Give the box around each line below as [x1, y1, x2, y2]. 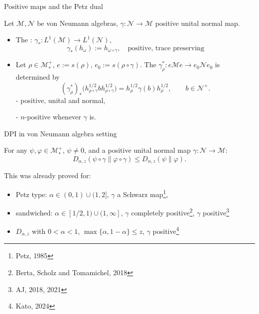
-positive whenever [24, 111, 81, 122]
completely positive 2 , [131, 206, 195, 217]
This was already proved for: [4, 170, 91, 181]
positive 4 [152, 224, 179, 236]
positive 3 [203, 206, 230, 217]
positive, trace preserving [128, 44, 204, 52]
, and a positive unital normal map [84, 145, 191, 155]
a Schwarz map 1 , [117, 187, 168, 199]
